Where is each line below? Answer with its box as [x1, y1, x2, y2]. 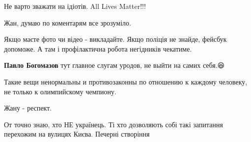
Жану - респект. [4, 103, 52, 113]
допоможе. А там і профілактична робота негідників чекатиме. [4, 43, 192, 54]
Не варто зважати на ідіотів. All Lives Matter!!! [4, 1, 146, 11]
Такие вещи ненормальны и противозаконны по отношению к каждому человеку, [4, 76, 248, 86]
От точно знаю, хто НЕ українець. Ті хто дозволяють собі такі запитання [4, 119, 223, 129]
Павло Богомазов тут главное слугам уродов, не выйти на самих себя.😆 [4, 60, 225, 70]
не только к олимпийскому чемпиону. [4, 86, 117, 96]
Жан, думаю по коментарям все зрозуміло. [4, 17, 131, 28]
